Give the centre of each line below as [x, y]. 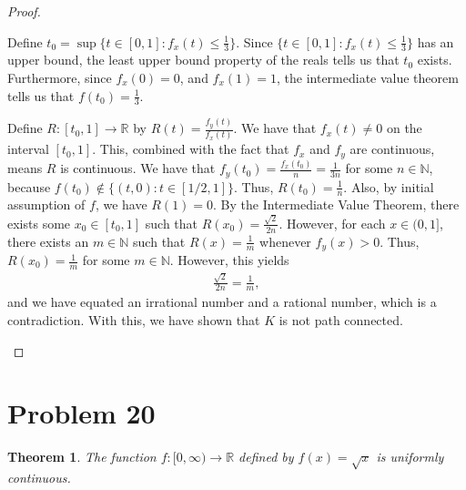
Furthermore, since [60, 78]
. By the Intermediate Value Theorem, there [336, 204]
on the [404, 128]
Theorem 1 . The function [82, 457]
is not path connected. [341, 320]
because [29, 186]
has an [436, 41]
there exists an [48, 241]
